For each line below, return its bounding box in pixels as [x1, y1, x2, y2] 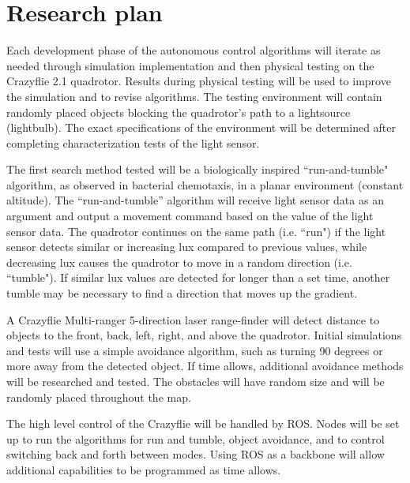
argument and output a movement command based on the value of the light [6, 208, 374, 224]
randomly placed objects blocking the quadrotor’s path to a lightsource [6, 103, 351, 120]
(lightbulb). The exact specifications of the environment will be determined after [6, 119, 397, 136]
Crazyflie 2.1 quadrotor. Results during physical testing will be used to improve [6, 73, 391, 89]
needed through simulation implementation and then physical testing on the [6, 57, 374, 73]
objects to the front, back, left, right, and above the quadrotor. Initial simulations [6, 327, 402, 343]
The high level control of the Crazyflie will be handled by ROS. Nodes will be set [6, 415, 400, 432]
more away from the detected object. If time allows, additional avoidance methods [6, 358, 404, 374]
